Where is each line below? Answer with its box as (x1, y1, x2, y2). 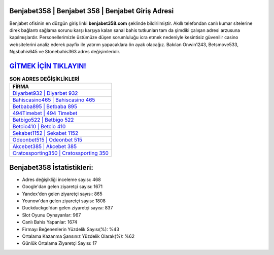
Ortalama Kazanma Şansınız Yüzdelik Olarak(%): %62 (22, 233, 134, 239)
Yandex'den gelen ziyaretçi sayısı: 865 (22, 191, 102, 197)
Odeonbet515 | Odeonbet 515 (12, 136, 83, 143)
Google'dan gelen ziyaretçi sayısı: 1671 (22, 184, 103, 190)
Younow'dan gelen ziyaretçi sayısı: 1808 (22, 198, 106, 204)
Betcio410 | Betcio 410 (12, 123, 66, 130)
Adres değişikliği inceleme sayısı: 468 (22, 176, 101, 183)
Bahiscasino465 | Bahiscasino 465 (12, 96, 95, 103)
